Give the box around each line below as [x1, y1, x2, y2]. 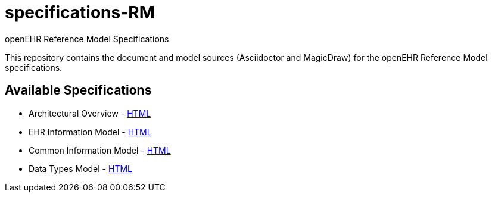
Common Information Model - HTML [29, 145, 171, 155]
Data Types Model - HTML [29, 163, 132, 174]
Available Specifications [5, 83, 152, 98]
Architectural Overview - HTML [29, 108, 151, 118]
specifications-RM [5, 2, 155, 23]
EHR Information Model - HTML [29, 126, 152, 137]
